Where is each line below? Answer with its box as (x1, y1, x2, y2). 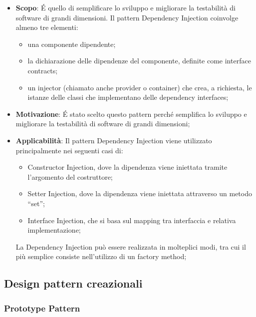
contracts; (27, 65, 58, 75)
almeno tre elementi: (15, 22, 78, 32)
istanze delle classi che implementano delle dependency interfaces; (27, 92, 229, 102)
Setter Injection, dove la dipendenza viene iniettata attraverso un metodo (27, 188, 252, 199)
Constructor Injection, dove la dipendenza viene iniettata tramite (27, 162, 228, 172)
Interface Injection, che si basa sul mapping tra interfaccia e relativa (27, 215, 236, 225)
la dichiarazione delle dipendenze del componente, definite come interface (27, 55, 251, 66)
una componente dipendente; (27, 38, 116, 49)
